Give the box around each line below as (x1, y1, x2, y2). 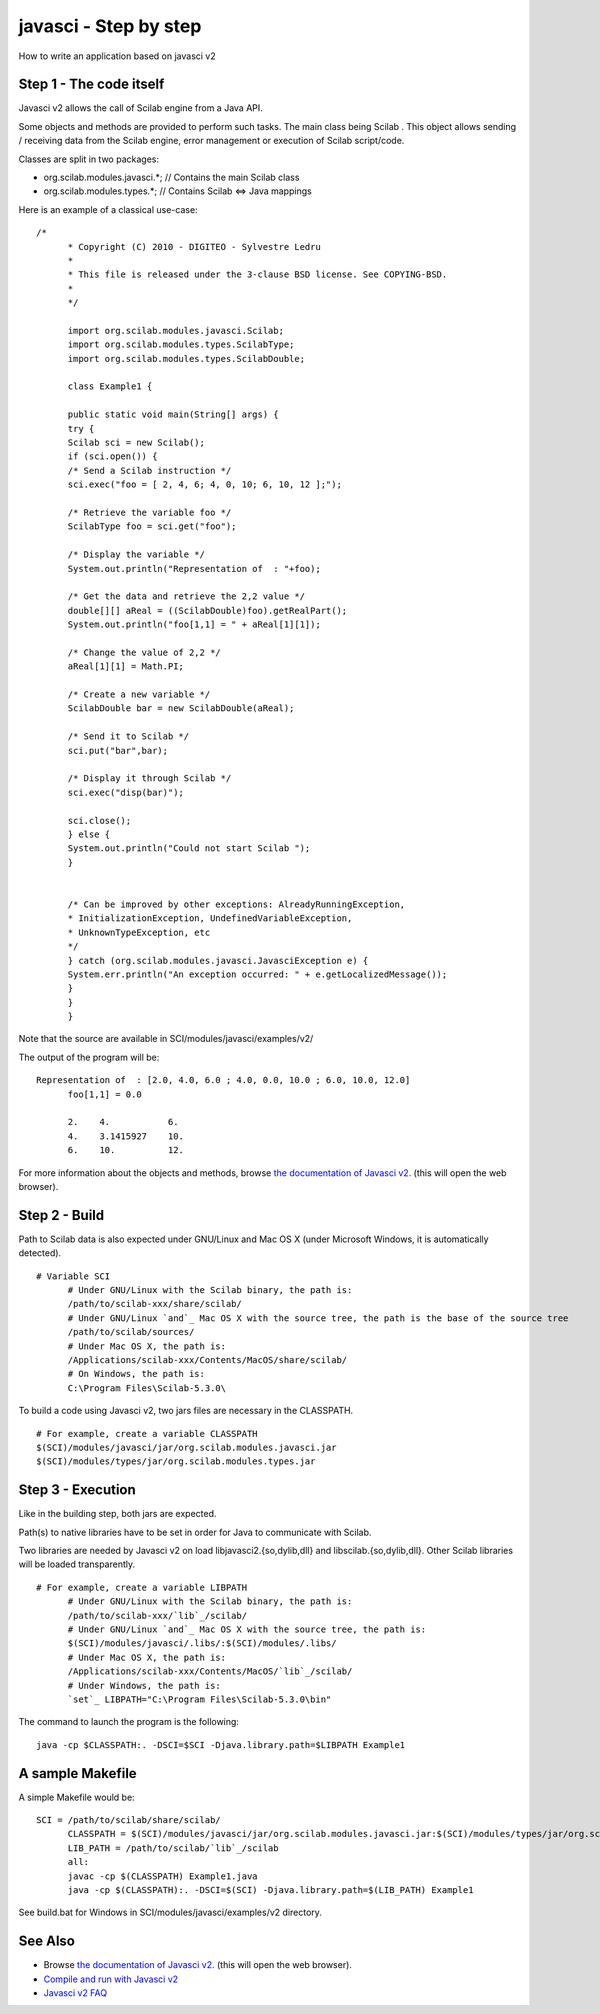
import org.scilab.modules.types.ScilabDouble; (67, 353, 305, 364)
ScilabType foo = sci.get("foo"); (67, 521, 237, 532)
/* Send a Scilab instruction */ (67, 465, 232, 476)
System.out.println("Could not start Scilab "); (67, 843, 311, 854)
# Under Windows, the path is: (67, 1680, 222, 1691)
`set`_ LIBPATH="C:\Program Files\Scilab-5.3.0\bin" (67, 1693, 332, 1705)
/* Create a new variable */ (67, 689, 211, 700)
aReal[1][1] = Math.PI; (67, 661, 185, 672)
